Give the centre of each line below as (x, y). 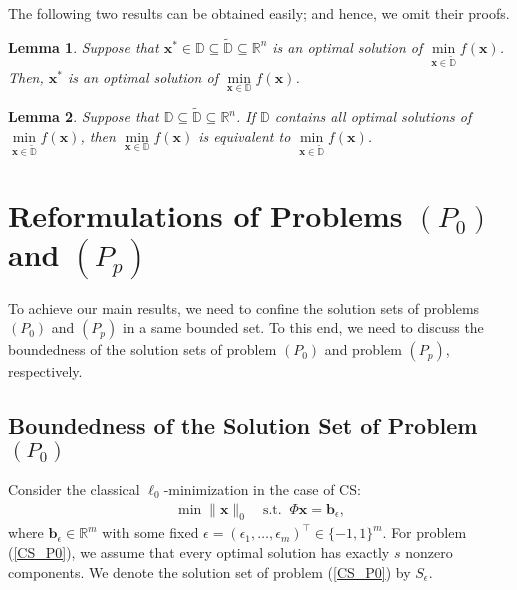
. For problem (424, 532)
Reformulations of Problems (205, 214)
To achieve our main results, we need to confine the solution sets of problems (244, 307)
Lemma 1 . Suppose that (83, 46)
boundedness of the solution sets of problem (142, 349)
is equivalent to (244, 135)
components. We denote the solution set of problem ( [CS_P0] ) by (209, 571)
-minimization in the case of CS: (262, 488)
